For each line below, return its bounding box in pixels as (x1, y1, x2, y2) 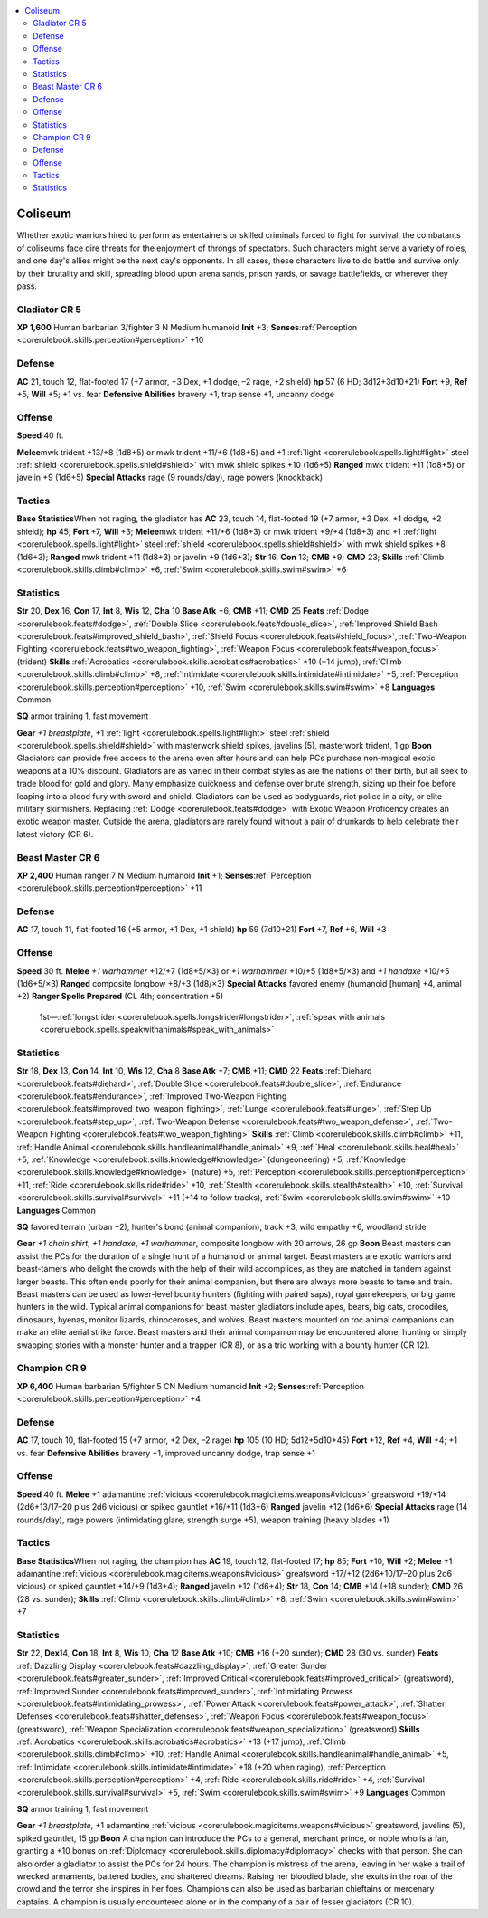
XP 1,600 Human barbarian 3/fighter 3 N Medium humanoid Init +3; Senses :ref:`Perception (16, 322, 358, 333)
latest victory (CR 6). (16, 828, 94, 839)
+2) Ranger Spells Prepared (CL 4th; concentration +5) (16, 991, 224, 1002)
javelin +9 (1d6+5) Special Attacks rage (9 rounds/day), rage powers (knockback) (16, 472, 324, 483)
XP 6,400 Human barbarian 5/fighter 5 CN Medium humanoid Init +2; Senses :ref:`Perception (16, 1380, 365, 1391)
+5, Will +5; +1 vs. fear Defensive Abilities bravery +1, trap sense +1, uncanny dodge (16, 389, 334, 399)
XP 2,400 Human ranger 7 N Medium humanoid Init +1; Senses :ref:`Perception (16, 870, 312, 881)
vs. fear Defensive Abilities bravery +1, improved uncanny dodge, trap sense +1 (16, 1447, 315, 1458)
